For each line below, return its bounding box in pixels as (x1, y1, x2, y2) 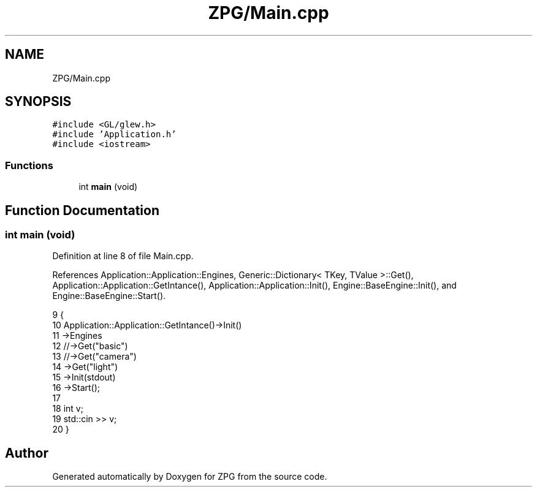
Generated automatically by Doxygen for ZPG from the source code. (52, 471, 327, 482)
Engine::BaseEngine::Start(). (52, 290, 166, 301)
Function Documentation (5, 202, 159, 218)
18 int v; (52, 403, 83, 414)
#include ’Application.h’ (52, 129, 177, 140)
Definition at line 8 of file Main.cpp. (52, 251, 194, 262)
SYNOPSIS (5, 94, 72, 110)
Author (5, 445, 48, 461)
